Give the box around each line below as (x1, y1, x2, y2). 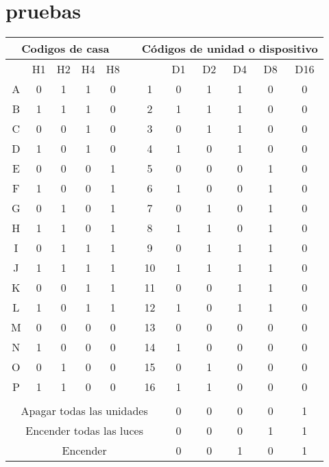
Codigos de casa (21, 40, 110, 57)
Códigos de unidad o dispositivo (141, 40, 318, 57)
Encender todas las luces (25, 422, 143, 439)
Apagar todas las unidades (21, 403, 148, 419)
